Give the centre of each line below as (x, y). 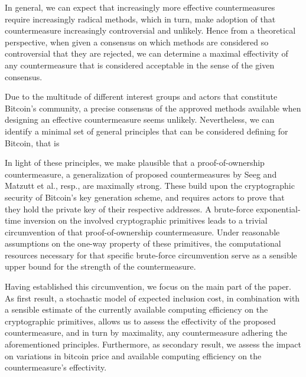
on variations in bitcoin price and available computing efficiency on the (133, 355)
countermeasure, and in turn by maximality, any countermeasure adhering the (146, 332)
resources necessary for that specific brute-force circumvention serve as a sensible (151, 255)
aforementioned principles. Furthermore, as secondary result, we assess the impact (153, 344)
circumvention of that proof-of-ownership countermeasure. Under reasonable (142, 232)
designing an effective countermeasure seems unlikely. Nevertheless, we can (140, 119)
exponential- (278, 209)
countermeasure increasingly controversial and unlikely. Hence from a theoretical (150, 30)
